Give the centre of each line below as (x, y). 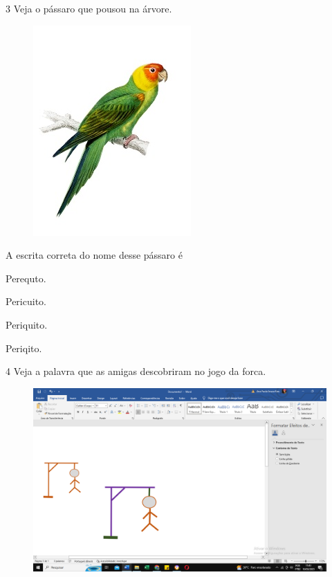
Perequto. (26, 278)
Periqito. (24, 348)
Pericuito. (26, 301)
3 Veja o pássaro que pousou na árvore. (89, 8)
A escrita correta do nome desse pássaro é (94, 255)
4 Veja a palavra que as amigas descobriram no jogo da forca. (136, 371)
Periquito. (27, 324)
